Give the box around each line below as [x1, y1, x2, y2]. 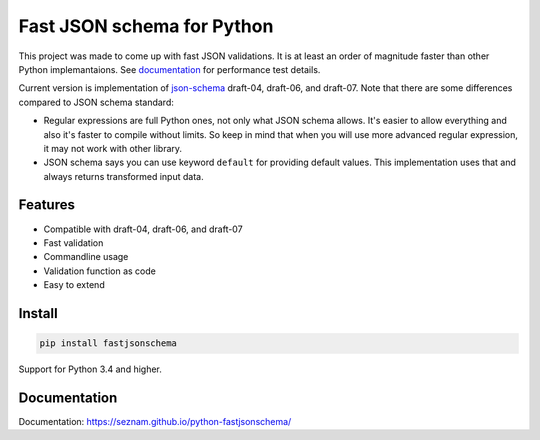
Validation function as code [43, 265, 157, 277]
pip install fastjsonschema [39, 338, 177, 349]
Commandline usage [43, 251, 129, 263]
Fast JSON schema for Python [18, 15, 274, 37]
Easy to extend [43, 279, 105, 291]
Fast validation [43, 236, 104, 249]
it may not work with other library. [43, 142, 183, 154]
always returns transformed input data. [43, 170, 204, 182]
